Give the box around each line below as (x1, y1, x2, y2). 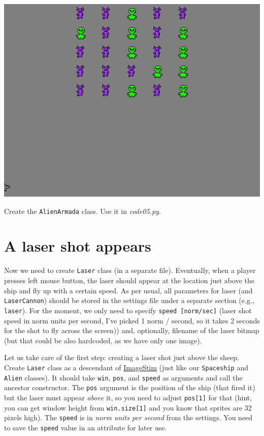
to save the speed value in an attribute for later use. (4, 422, 167, 432)
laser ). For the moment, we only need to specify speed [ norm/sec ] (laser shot (4, 305, 252, 315)
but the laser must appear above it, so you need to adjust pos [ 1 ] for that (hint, (4, 392, 252, 402)
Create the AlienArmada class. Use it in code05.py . (4, 205, 161, 216)
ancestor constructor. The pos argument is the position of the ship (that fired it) (4, 382, 255, 393)
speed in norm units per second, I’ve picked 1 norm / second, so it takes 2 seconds (4, 315, 260, 325)
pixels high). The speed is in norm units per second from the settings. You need (4, 412, 253, 423)
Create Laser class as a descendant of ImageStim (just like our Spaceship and (4, 362, 248, 372)
